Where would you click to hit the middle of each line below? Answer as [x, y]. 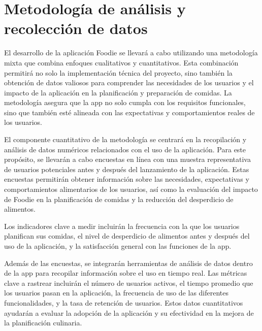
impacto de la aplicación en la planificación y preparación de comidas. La [118, 92]
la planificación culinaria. [43, 323]
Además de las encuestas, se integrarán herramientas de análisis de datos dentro [128, 263]
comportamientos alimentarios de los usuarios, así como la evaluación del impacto [131, 189]
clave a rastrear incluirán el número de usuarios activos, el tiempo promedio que [129, 283]
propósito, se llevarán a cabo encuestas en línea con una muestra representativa [127, 159]
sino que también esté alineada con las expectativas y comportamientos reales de [129, 112]
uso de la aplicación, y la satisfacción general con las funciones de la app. [118, 246]
